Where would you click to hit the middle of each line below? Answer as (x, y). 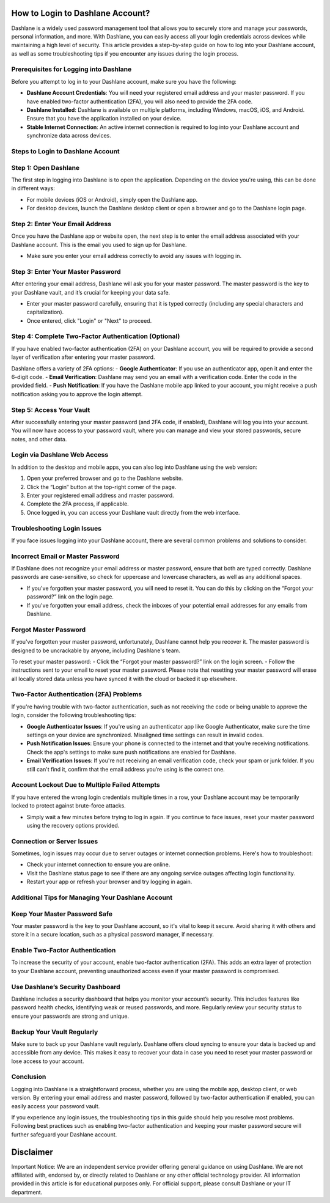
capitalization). (45, 312)
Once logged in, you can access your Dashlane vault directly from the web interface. (133, 512)
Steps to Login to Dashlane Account (66, 151)
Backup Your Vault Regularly (55, 1032)
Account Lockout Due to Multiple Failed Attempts (86, 785)
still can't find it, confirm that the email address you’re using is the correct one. (126, 769)
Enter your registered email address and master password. (100, 495)
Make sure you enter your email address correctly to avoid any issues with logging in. (134, 256)
